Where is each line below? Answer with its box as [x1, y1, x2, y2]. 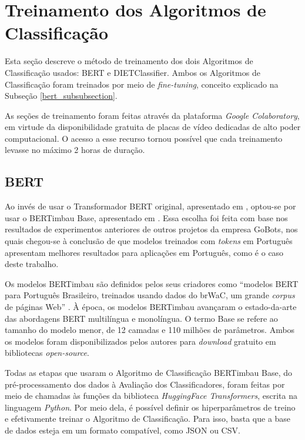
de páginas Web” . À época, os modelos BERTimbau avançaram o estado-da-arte [5, 301, 297, 313]
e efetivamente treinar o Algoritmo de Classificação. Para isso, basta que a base [5, 412, 291, 425]
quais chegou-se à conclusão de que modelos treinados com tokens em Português [5, 235, 293, 247]
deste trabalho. [5, 258, 59, 270]
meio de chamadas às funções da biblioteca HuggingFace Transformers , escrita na [5, 389, 297, 402]
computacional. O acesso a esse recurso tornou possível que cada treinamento [5, 132, 283, 144]
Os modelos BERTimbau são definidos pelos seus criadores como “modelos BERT [5, 277, 299, 289]
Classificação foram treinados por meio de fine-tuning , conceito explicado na [5, 78, 279, 90]
